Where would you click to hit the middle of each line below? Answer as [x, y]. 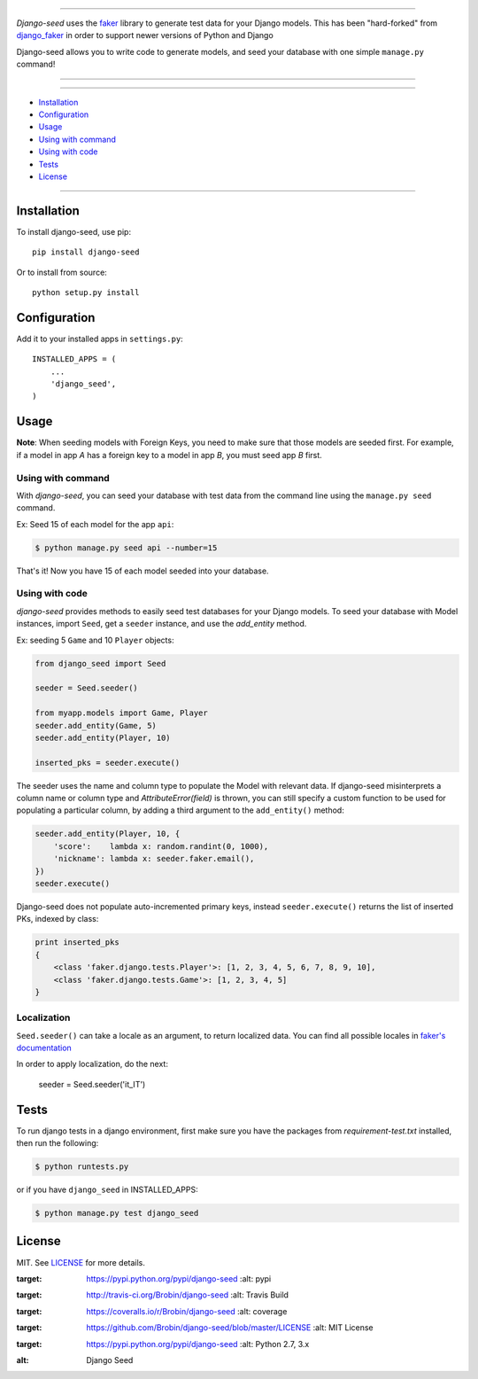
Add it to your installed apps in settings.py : [100, 339]
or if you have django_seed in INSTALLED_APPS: [107, 1190]
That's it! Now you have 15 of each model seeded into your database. [143, 571]
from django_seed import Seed [100, 663]
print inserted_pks [77, 943]
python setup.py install [86, 292]
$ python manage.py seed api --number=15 [126, 548]
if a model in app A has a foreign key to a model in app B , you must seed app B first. [169, 455]
